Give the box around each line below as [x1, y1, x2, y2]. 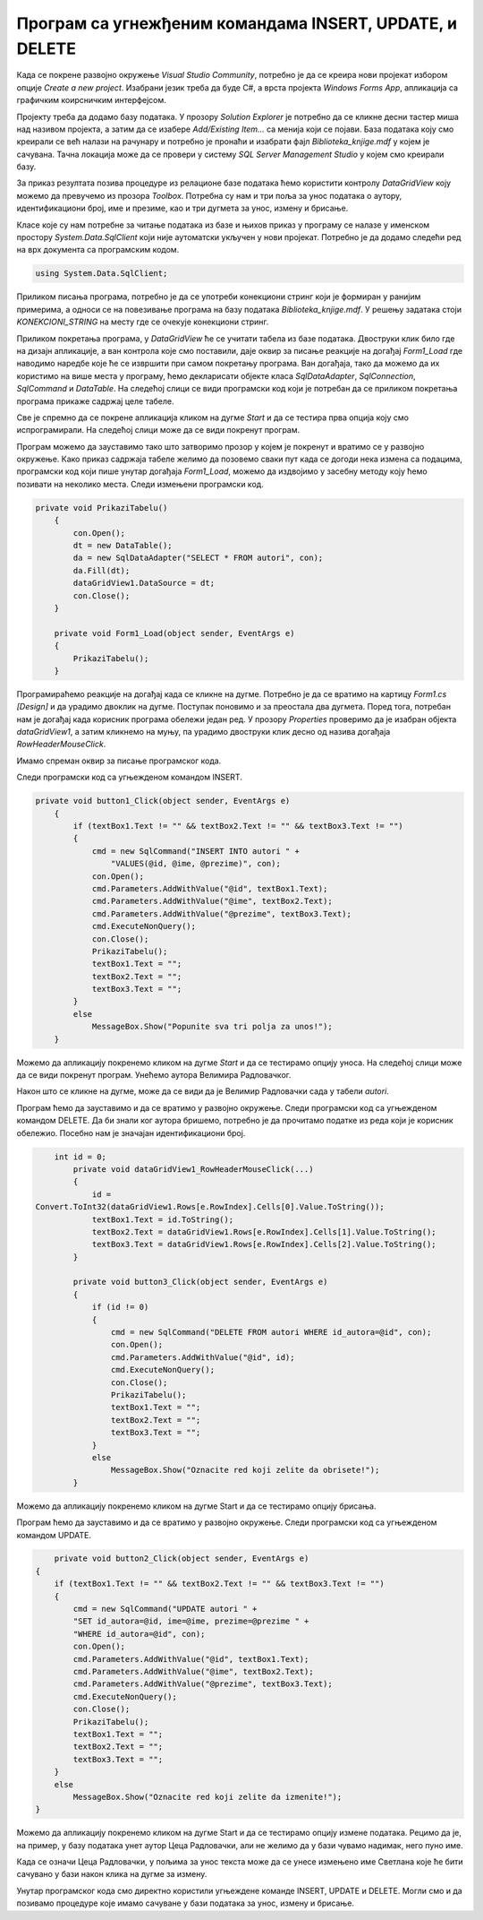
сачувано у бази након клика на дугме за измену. [16, 1869, 208, 1880]
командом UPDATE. [16, 1529, 91, 1540]
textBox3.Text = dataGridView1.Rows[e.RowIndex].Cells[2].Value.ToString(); [91, 1239, 437, 1250]
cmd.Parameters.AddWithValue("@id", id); [110, 1352, 295, 1362]
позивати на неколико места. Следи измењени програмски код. [16, 478, 264, 489]
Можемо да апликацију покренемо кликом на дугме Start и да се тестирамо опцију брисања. [16, 1501, 377, 1511]
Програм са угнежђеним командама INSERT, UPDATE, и [16, 13, 458, 33]
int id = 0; [54, 1151, 107, 1162]
